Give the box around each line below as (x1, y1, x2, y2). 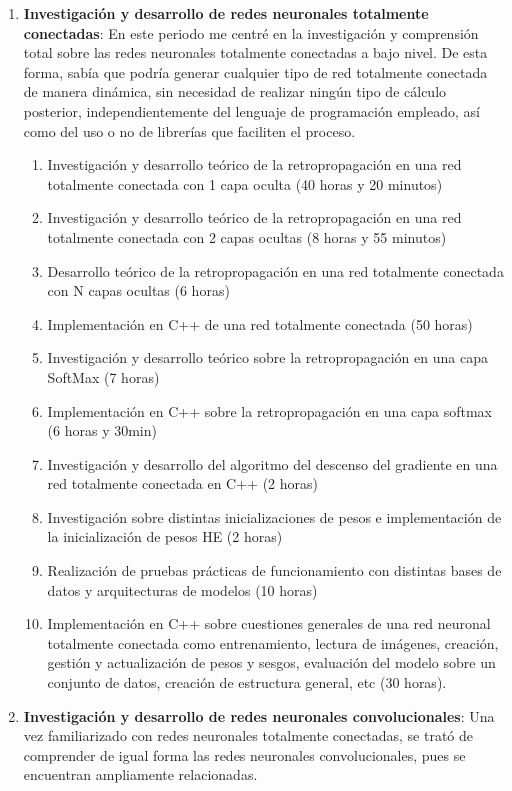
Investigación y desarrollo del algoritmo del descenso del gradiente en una (47, 453, 498, 474)
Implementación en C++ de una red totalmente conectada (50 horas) (47, 313, 473, 334)
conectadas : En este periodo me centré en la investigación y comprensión (23, 22, 479, 43)
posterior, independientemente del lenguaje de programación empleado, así (23, 100, 480, 121)
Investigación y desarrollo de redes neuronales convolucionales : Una (23, 705, 495, 726)
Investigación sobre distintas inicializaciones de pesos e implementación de (47, 506, 502, 527)
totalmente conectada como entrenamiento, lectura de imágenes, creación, (47, 632, 499, 653)
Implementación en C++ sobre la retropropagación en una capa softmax (47, 400, 493, 421)
